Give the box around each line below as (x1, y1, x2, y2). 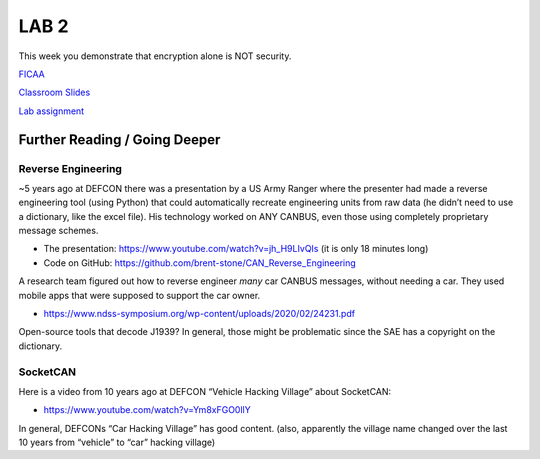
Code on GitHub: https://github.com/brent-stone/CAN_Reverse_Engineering (43, 256, 357, 269)
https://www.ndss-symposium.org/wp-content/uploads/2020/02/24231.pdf (43, 308, 355, 319)
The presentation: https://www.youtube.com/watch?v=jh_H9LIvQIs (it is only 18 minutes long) (43, 243, 429, 255)
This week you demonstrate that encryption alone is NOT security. (18, 50, 292, 62)
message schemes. (18, 225, 99, 237)
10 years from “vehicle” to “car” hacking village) (18, 436, 216, 449)
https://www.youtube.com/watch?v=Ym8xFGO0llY (43, 404, 251, 416)
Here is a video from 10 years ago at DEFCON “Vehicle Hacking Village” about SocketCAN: (18, 385, 392, 397)
